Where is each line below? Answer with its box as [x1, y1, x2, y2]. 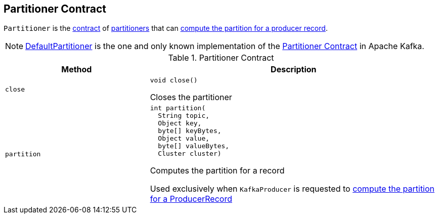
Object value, [158, 135, 210, 143]
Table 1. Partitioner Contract [168, 53, 274, 63]
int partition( [150, 104, 206, 112]
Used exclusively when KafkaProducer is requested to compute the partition [150, 184, 435, 194]
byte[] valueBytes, [158, 142, 230, 150]
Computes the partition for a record [150, 165, 285, 176]
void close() [150, 76, 198, 84]
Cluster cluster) [158, 150, 222, 158]
